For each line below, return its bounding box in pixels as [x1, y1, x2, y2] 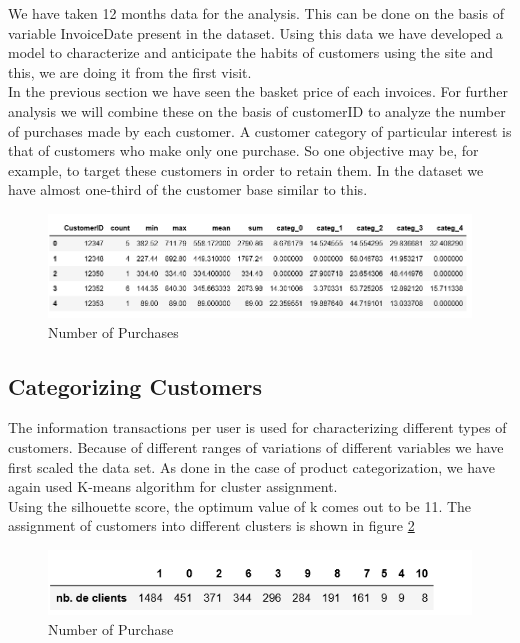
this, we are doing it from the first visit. [8, 61, 252, 82]
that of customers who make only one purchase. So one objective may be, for [8, 140, 479, 161]
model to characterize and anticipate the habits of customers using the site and [8, 42, 494, 63]
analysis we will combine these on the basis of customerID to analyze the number [8, 100, 506, 121]
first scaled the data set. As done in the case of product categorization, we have [8, 456, 495, 477]
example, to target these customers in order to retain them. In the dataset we [8, 159, 484, 180]
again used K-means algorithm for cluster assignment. [8, 476, 338, 497]
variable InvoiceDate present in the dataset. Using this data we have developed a [8, 22, 503, 43]
